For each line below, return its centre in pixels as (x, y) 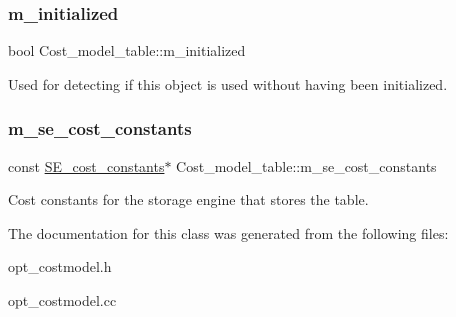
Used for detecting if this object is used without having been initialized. (228, 83)
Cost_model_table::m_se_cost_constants (306, 165)
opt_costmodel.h (60, 266)
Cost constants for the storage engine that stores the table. (188, 199)
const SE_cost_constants (86, 165)
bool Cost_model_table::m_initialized (127, 50)
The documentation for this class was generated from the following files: (228, 232)
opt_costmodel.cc (62, 300)
